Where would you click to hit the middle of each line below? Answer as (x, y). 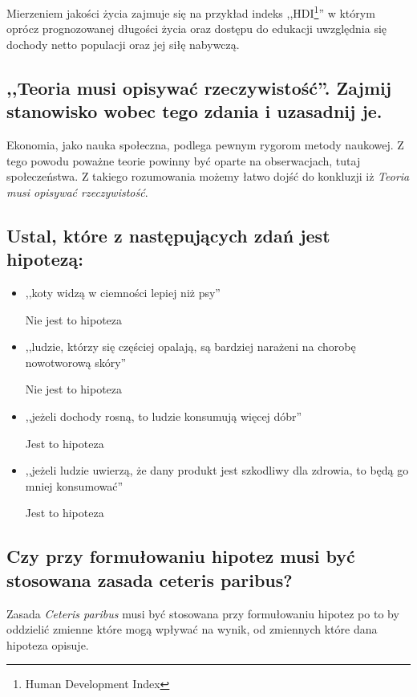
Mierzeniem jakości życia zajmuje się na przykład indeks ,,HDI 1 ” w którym (191, 12)
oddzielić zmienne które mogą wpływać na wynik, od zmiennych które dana (192, 629)
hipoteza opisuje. (48, 644)
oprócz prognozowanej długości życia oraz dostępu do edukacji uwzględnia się (197, 29)
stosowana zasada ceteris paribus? (150, 579)
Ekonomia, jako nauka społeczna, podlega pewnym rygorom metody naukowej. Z (205, 145)
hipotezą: (45, 259)
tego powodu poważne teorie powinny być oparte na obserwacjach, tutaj (184, 160)
